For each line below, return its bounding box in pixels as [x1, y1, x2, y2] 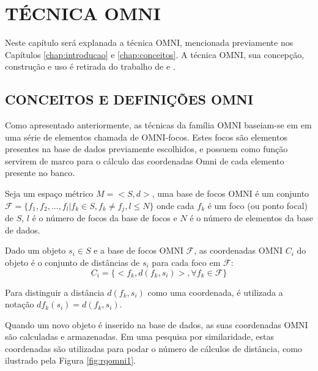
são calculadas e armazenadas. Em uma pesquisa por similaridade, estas [5, 330, 274, 343]
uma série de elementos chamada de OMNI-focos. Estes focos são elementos [5, 130, 287, 143]
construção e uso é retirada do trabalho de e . [5, 60, 176, 73]
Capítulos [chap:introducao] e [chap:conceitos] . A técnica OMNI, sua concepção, [5, 48, 305, 61]
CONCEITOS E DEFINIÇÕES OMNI [5, 90, 254, 109]
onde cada [157, 199, 194, 211]
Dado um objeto [5, 244, 66, 257]
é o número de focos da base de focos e [32, 211, 177, 224]
